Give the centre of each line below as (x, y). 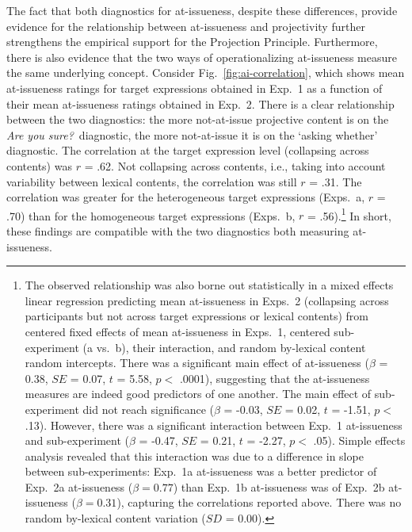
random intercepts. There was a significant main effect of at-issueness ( (197, 363)
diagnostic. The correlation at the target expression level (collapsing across (188, 150)
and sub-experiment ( (77, 440)
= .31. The (336, 181)
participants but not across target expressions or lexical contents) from (196, 316)
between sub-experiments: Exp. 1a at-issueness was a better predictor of (201, 471)
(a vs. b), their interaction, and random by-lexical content (224, 347)
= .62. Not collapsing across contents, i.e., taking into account (235, 165)
